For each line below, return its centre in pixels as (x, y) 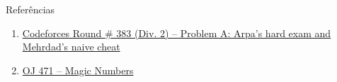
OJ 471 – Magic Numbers (78, 70)
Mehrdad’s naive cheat (71, 47)
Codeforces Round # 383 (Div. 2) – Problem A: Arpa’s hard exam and (177, 33)
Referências (30, 9)
